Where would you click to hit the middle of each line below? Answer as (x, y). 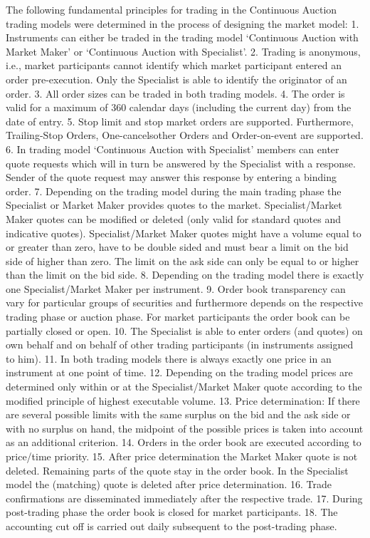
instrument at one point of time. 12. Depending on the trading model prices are (179, 372)
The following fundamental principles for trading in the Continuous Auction (171, 9)
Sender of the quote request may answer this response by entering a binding (171, 177)
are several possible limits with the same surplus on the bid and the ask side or (178, 414)
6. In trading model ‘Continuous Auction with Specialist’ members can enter (173, 149)
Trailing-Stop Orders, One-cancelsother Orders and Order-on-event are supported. (185, 135)
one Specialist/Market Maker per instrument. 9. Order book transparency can (176, 288)
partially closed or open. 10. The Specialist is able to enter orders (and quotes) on (184, 330)
